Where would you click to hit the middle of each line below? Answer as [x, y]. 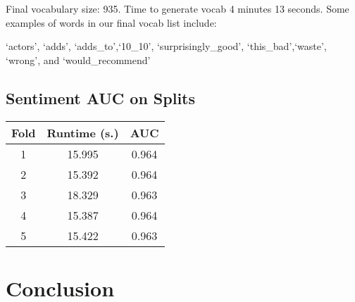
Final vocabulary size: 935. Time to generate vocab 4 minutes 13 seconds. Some [177, 8]
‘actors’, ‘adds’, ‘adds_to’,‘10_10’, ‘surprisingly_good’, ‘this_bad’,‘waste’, [166, 46]
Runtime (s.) [83, 132]
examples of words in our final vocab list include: [111, 22]
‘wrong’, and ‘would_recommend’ [78, 59]
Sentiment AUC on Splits [101, 97]
